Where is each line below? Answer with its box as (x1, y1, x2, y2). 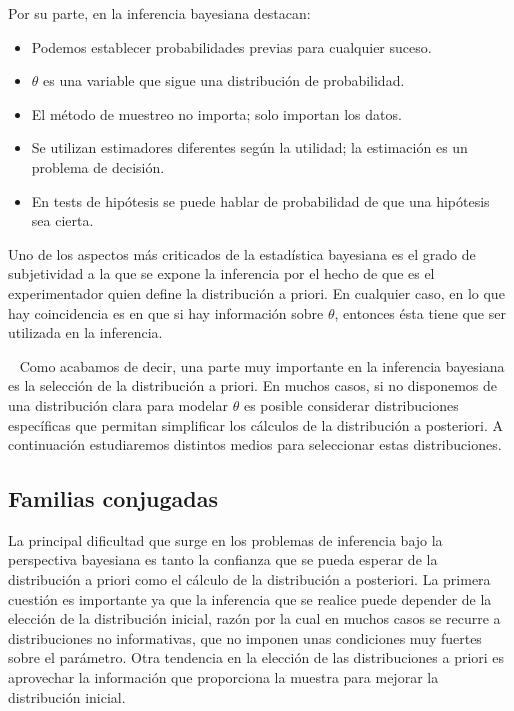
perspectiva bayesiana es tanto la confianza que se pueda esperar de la (8, 549, 438, 570)
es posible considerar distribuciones (243, 394, 459, 415)
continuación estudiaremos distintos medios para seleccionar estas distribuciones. (8, 434, 502, 455)
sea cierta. (31, 210, 94, 231)
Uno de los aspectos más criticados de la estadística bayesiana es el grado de (8, 243, 476, 264)
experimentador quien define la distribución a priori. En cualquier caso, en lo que (8, 282, 505, 303)
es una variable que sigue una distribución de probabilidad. (43, 70, 405, 91)
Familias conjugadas (8, 483, 218, 514)
